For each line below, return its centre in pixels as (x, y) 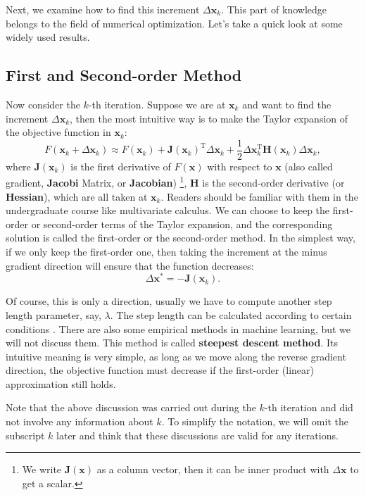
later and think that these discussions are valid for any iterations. (197, 435)
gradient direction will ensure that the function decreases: (130, 265)
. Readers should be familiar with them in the (259, 196)
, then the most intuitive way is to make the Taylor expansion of (209, 118)
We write (42, 469)
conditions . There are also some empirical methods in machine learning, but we (178, 328)
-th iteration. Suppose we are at (157, 104)
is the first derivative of (121, 166)
